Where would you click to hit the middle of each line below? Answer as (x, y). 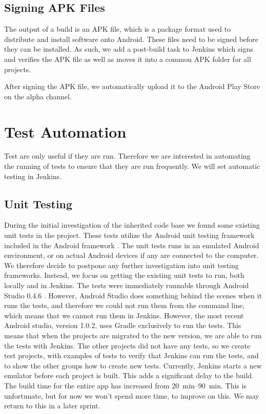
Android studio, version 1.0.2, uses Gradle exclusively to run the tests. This (123, 325)
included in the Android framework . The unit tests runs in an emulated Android (132, 245)
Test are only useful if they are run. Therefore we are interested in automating (127, 156)
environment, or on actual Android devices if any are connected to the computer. (131, 255)
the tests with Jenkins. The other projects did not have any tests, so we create (127, 345)
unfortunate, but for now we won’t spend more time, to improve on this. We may (132, 395)
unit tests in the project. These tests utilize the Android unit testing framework (129, 235)
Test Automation (65, 131)
